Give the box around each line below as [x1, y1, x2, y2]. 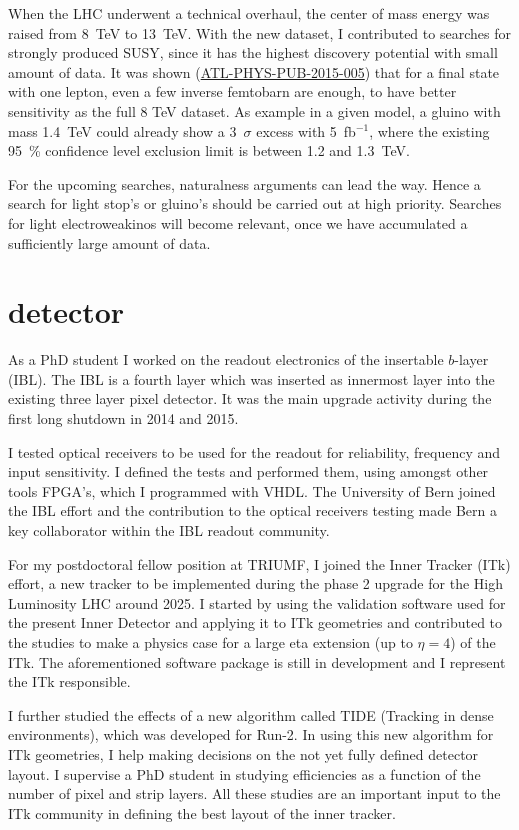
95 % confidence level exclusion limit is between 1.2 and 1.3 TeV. [8, 140, 410, 161]
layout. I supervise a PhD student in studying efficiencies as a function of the [8, 763, 481, 784]
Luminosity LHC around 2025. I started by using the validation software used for [8, 592, 506, 613]
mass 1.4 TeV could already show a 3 [8, 120, 237, 141]
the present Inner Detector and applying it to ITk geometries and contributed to [8, 612, 503, 633]
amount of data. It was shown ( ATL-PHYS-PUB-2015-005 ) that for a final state [8, 61, 500, 82]
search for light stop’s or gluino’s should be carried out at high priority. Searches [8, 193, 502, 214]
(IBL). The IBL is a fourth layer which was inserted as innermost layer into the [8, 368, 495, 389]
